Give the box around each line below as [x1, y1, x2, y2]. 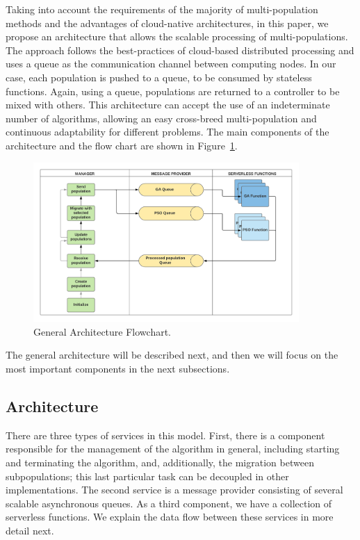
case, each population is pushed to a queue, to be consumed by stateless [6, 69, 312, 84]
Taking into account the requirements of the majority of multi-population [6, 2, 318, 16]
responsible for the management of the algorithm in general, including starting [6, 441, 340, 456]
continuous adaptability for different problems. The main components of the [6, 124, 329, 139]
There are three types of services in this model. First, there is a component [6, 427, 325, 442]
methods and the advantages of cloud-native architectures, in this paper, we [6, 15, 329, 30]
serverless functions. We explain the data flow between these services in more [6, 509, 334, 524]
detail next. [6, 523, 54, 538]
